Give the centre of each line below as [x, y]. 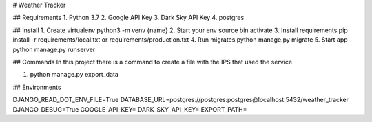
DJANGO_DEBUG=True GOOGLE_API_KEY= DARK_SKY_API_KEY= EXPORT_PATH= [130, 109]
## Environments [37, 87]
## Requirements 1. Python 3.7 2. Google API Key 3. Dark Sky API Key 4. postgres [128, 18]
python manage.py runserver [54, 49]
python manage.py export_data [74, 75]
